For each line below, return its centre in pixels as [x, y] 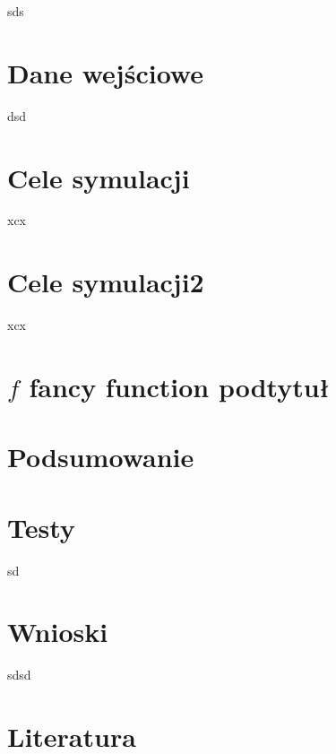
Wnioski [58, 632]
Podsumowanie [101, 457]
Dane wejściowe [105, 72]
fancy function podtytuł [179, 386]
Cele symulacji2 [106, 282]
